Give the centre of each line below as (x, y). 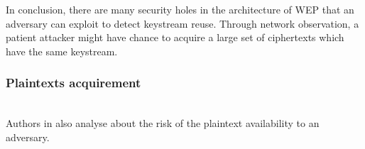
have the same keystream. (62, 51)
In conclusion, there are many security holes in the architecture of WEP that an (180, 9)
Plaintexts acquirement (73, 83)
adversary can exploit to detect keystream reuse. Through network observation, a (182, 23)
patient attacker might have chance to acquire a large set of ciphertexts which (175, 37)
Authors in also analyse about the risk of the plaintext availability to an (163, 123)
